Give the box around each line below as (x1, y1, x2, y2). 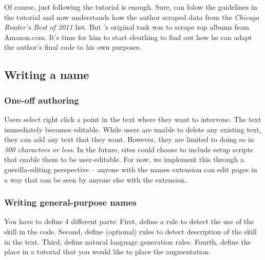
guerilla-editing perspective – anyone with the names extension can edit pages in (4, 164, 257, 174)
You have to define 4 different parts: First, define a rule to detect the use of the (4, 216, 254, 227)
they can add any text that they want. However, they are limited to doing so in (4, 134, 254, 145)
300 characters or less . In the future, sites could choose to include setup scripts (4, 144, 253, 154)
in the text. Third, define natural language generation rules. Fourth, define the (4, 236, 251, 247)
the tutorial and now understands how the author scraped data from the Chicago (4, 11, 259, 22)
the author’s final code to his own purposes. (4, 42, 142, 52)
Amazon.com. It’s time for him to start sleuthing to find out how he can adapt (4, 31, 252, 42)
